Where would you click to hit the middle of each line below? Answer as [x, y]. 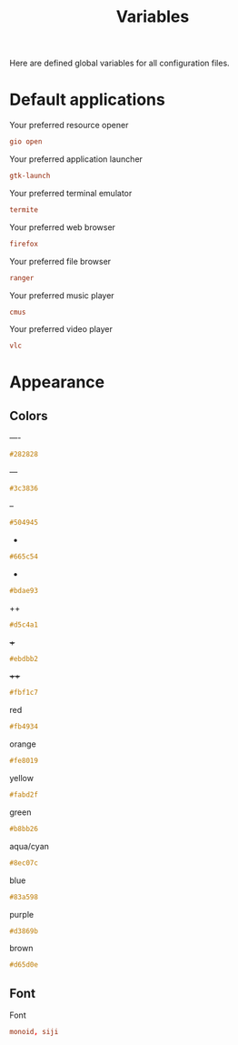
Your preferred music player [62, 295]
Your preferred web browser [63, 227]
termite [24, 210]
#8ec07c [24, 863]
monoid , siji [34, 1032]
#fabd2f [24, 795]
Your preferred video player [61, 329]
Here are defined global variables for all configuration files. [119, 63]
